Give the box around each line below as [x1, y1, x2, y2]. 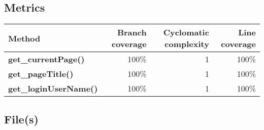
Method [8, 32, 41, 44]
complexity [164, 38, 209, 50]
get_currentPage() [8, 53, 85, 65]
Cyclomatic [163, 26, 209, 38]
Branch [117, 26, 147, 38]
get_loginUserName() [8, 82, 98, 95]
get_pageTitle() [8, 68, 74, 80]
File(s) [4, 111, 39, 126]
